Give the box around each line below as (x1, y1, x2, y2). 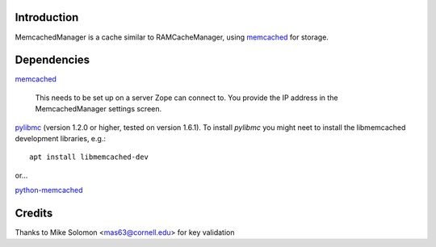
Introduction (15, 10, 79, 24)
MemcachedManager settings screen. (35, 104, 162, 114)
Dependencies (15, 53, 90, 67)
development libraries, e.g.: (15, 133, 107, 143)
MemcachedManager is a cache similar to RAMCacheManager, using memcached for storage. (15, 32, 329, 42)
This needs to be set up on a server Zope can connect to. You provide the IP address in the (35, 93, 338, 103)
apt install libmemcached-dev (29, 153, 149, 161)
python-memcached (15, 186, 84, 195)
